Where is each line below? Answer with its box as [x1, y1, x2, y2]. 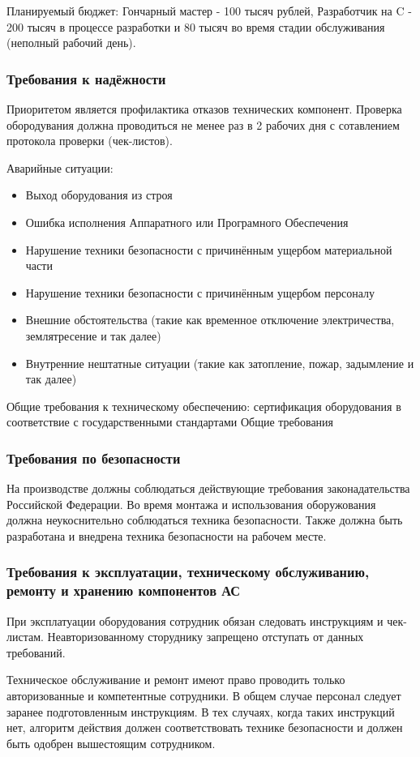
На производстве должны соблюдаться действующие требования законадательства [6, 480, 410, 497]
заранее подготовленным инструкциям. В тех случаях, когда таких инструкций [6, 703, 395, 720]
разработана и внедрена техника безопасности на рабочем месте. [6, 527, 327, 544]
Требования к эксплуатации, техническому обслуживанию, [6, 562, 370, 582]
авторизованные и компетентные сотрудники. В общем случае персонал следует [6, 687, 401, 704]
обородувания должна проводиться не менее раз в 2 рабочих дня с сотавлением [6, 116, 400, 133]
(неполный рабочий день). [6, 34, 136, 51]
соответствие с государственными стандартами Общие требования [6, 413, 334, 430]
